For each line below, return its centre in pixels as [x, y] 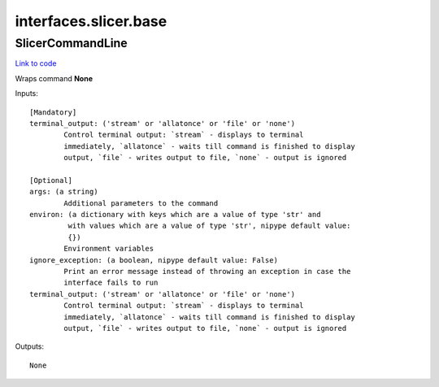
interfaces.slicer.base [91, 21]
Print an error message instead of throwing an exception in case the [207, 272]
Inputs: [26, 93]
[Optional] [51, 180]
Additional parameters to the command [141, 203]
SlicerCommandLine [71, 43]
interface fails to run [111, 283]
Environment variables [109, 249]
